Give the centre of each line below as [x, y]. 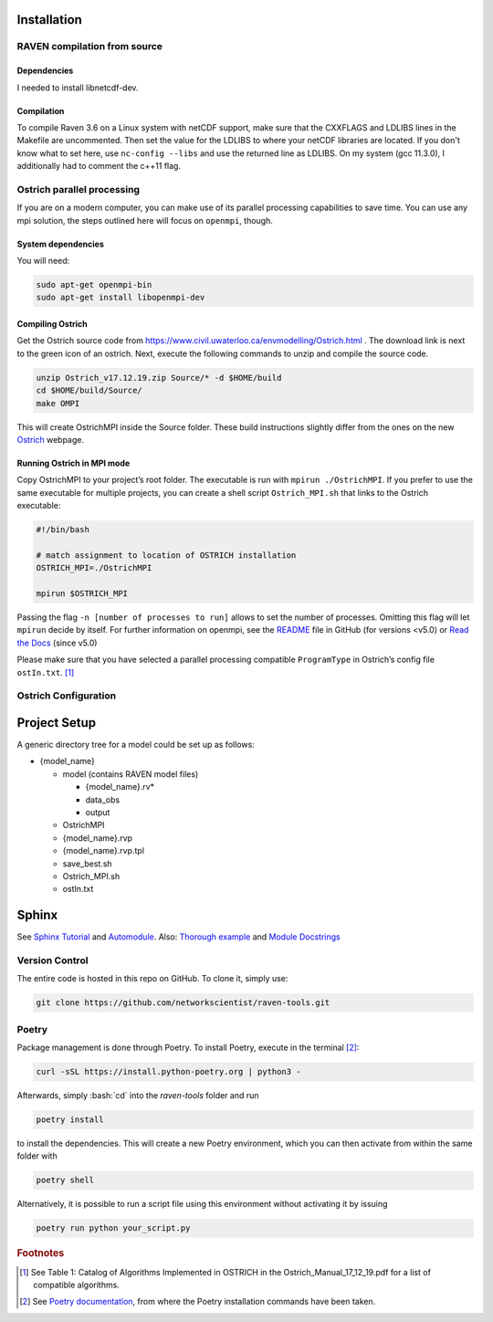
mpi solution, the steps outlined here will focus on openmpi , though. [145, 220]
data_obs [103, 800]
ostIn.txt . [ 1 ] [46, 672]
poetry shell [65, 1180]
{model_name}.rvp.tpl [104, 851]
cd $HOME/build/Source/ [89, 391]
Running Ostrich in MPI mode [73, 463]
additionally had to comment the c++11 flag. [99, 166]
